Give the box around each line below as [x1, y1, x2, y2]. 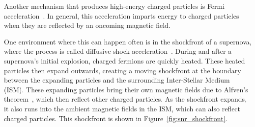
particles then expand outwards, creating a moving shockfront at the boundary [4, 65, 241, 75]
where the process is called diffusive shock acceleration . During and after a [4, 46, 232, 56]
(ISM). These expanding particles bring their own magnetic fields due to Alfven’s [4, 84, 248, 94]
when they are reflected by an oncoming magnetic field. [4, 20, 170, 30]
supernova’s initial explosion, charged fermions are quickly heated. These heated [4, 55, 245, 65]
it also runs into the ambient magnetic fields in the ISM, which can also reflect [4, 103, 241, 113]
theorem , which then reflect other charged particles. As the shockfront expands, [4, 94, 247, 104]
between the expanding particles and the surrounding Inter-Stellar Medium [4, 75, 230, 85]
